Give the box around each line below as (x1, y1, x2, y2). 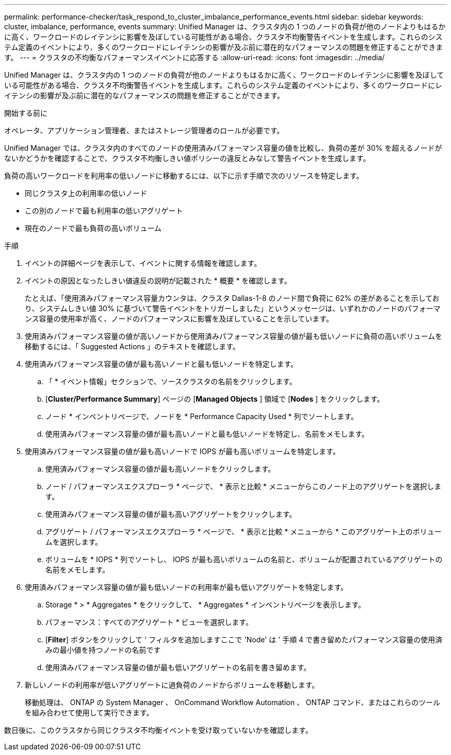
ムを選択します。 (45, 537, 102, 546)
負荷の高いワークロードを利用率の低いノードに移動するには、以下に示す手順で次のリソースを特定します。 (4, 171, 363, 180)
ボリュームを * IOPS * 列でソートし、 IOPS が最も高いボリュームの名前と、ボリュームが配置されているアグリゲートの (45, 555, 443, 564)
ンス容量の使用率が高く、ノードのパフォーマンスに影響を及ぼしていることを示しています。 (25, 314, 334, 323)
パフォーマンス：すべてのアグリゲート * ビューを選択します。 (45, 618, 253, 626)
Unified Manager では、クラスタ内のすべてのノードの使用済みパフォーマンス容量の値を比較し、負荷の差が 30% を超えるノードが (4, 143, 442, 152)
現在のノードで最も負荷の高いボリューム (25, 224, 162, 232)
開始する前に (4, 109, 47, 117)
